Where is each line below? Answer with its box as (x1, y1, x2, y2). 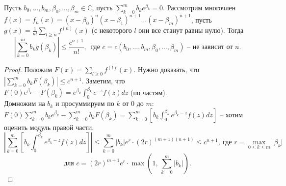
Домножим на (4, 98, 45, 108)
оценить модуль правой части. (4, 122, 94, 132)
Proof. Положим (4, 64, 52, 75)
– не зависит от (187, 44, 233, 51)
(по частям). (130, 87, 167, 97)
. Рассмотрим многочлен (163, 2, 236, 12)
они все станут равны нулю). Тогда (138, 25, 244, 35)
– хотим (219, 109, 243, 119)
